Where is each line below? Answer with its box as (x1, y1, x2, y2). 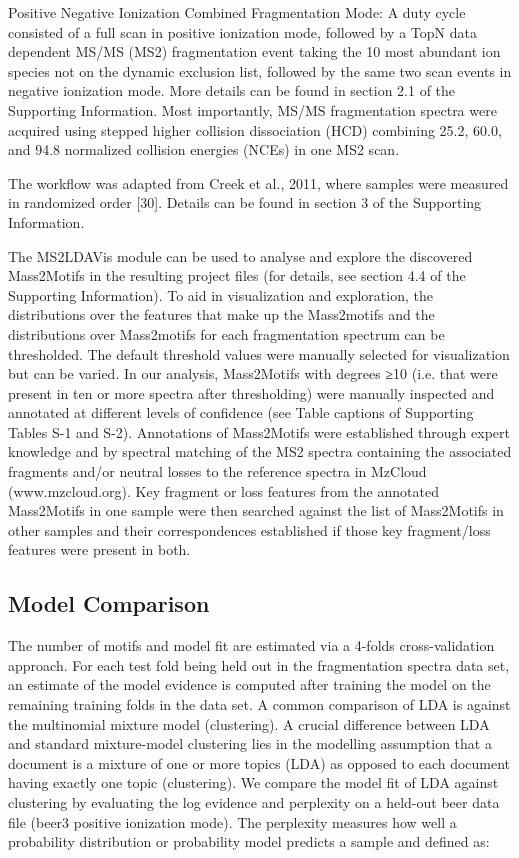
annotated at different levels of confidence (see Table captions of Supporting (8, 402, 474, 423)
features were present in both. (8, 539, 191, 560)
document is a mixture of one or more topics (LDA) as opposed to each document (8, 752, 511, 773)
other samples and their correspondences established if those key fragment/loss (8, 519, 491, 540)
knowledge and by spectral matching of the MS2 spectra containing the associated (8, 441, 512, 462)
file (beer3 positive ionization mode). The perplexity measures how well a (8, 811, 457, 832)
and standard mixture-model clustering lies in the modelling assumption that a (8, 733, 492, 754)
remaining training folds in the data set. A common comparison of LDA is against (8, 694, 511, 715)
